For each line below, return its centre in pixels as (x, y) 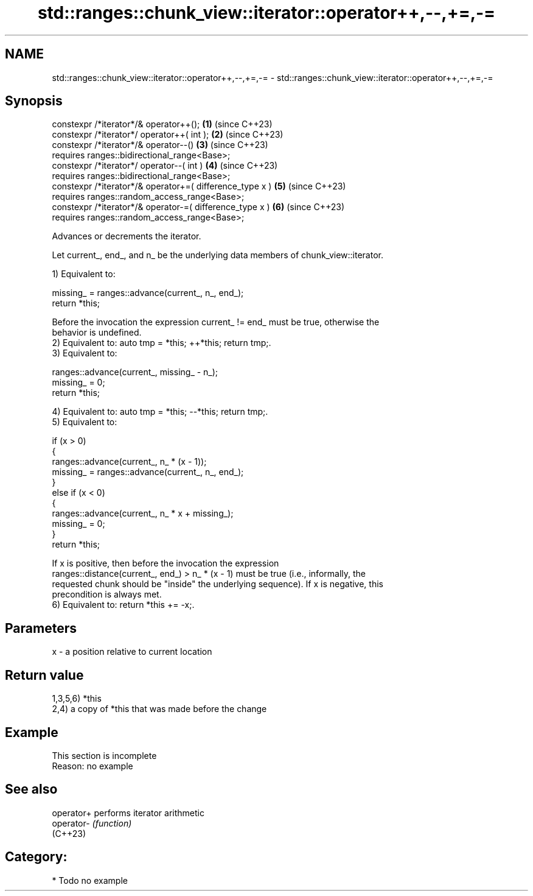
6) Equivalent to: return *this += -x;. (123, 605)
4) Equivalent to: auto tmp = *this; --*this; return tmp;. (160, 412)
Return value (44, 675)
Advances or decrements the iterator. (127, 236)
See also (31, 789)
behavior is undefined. (97, 333)
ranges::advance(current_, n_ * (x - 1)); (129, 462)
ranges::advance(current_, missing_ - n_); (135, 372)
